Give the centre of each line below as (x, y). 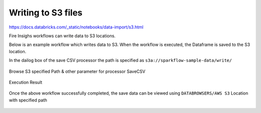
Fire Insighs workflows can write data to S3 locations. (62, 36)
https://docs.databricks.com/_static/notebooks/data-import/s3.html (76, 27)
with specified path (28, 100)
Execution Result (26, 82)
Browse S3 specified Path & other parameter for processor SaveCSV (77, 71)
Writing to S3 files (46, 13)
